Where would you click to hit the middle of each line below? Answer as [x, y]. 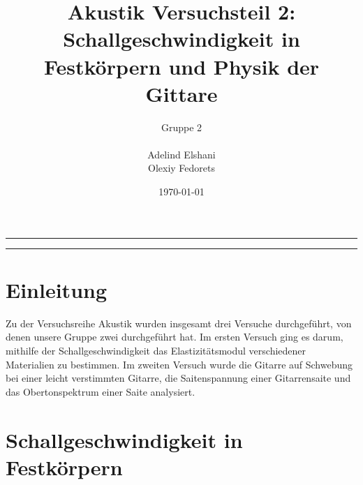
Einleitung [57, 289]
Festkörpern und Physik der [181, 66]
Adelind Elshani [181, 154]
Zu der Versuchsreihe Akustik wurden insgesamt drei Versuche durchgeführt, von [179, 323]
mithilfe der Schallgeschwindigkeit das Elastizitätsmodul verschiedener [156, 350]
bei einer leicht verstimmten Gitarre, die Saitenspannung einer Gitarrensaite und [178, 378]
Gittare [181, 93]
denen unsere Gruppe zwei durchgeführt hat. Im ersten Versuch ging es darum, [175, 337]
